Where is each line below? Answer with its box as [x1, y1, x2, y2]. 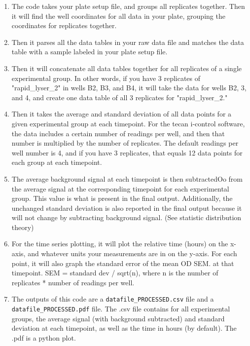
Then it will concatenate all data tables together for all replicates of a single [11, 63, 242, 73]
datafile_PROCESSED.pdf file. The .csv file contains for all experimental [11, 304, 230, 314]
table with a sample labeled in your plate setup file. [11, 46, 168, 57]
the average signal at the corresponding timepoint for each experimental [11, 183, 229, 193]
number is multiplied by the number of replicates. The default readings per [11, 138, 239, 148]
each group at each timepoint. [11, 157, 102, 167]
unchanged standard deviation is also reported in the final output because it [11, 202, 242, 213]
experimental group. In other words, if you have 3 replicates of [11, 73, 201, 83]
